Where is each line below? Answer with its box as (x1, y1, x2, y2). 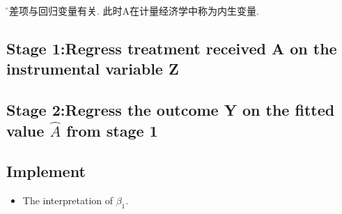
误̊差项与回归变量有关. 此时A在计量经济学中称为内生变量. (6, 3, 259, 17)
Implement (6, 160, 86, 182)
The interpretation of (22, 193, 114, 208)
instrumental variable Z (6, 58, 179, 79)
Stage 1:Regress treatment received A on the (6, 37, 337, 59)
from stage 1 (66, 119, 158, 141)
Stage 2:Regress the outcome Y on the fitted (6, 99, 335, 121)
